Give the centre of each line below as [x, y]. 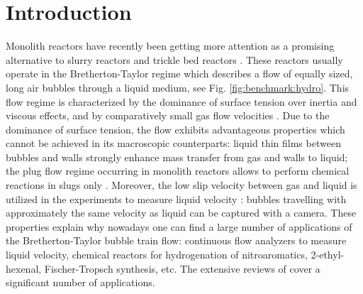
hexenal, [24, 268]
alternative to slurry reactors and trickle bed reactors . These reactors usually [174, 59]
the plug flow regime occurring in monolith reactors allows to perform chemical [178, 171]
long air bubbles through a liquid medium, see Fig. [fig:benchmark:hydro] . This [178, 87]
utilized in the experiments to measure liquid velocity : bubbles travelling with [176, 198]
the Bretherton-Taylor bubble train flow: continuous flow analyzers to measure [176, 240]
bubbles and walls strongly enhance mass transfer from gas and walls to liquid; [177, 157]
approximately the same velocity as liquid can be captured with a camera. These [181, 213]
